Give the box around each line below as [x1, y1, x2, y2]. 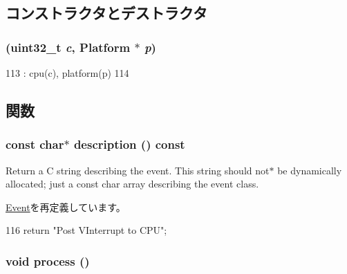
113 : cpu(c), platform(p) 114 [6, 66, 129, 80]
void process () [6, 252, 90, 269]
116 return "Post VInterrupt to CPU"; [6, 223, 167, 237]
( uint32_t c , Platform [6, 38, 131, 55]
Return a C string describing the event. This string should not [6, 163, 270, 177]
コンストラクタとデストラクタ [6, 2, 207, 24]
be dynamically [277, 163, 342, 177]
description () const [73, 136, 185, 153]
